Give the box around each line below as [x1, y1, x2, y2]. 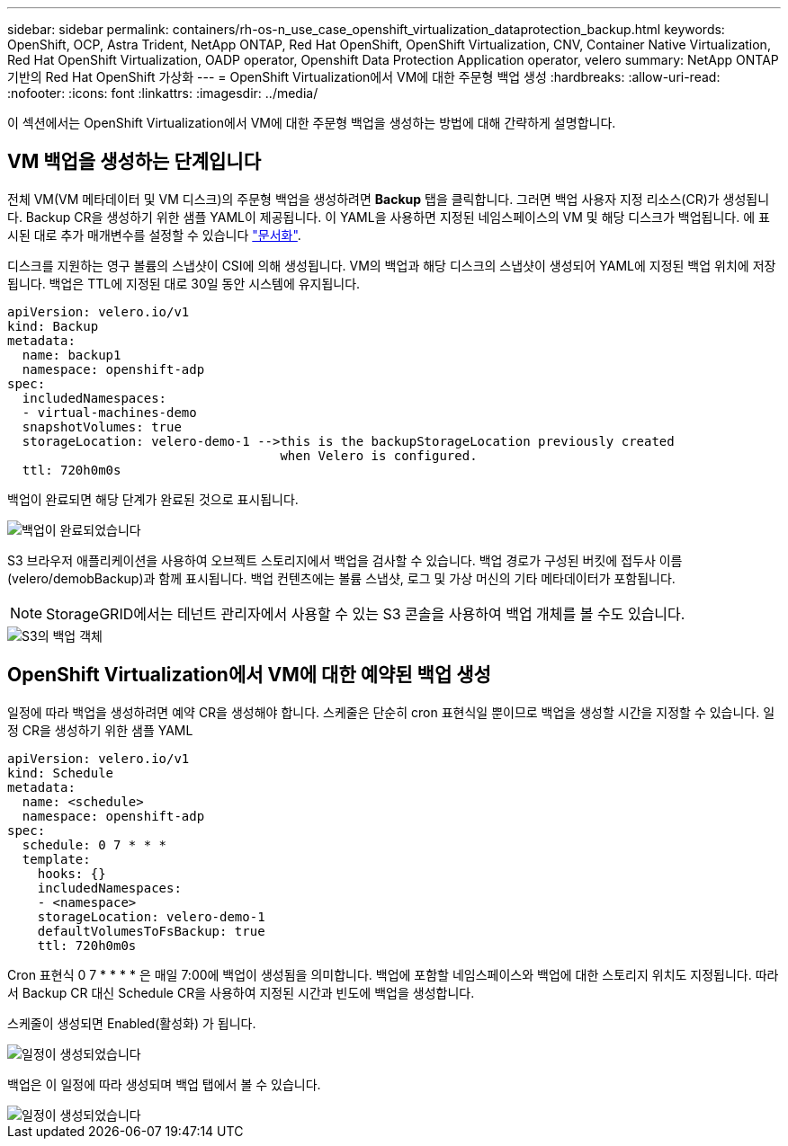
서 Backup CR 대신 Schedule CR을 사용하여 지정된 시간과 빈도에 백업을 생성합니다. [7, 984, 475, 1000]
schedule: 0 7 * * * [22, 837, 167, 852]
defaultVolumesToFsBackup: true [37, 923, 265, 938]
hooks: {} [37, 866, 106, 881]
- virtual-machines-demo [22, 404, 197, 420]
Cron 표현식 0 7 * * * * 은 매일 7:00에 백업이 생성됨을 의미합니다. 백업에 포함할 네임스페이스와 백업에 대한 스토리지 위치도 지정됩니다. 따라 [7, 966, 779, 982]
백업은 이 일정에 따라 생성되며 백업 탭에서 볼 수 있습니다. [7, 1076, 321, 1092]
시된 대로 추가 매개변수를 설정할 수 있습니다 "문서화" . [7, 227, 301, 243]
